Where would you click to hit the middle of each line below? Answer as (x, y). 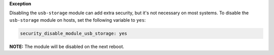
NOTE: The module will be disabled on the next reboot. (67, 46)
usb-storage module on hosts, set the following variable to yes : (78, 20)
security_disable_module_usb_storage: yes (74, 33)
